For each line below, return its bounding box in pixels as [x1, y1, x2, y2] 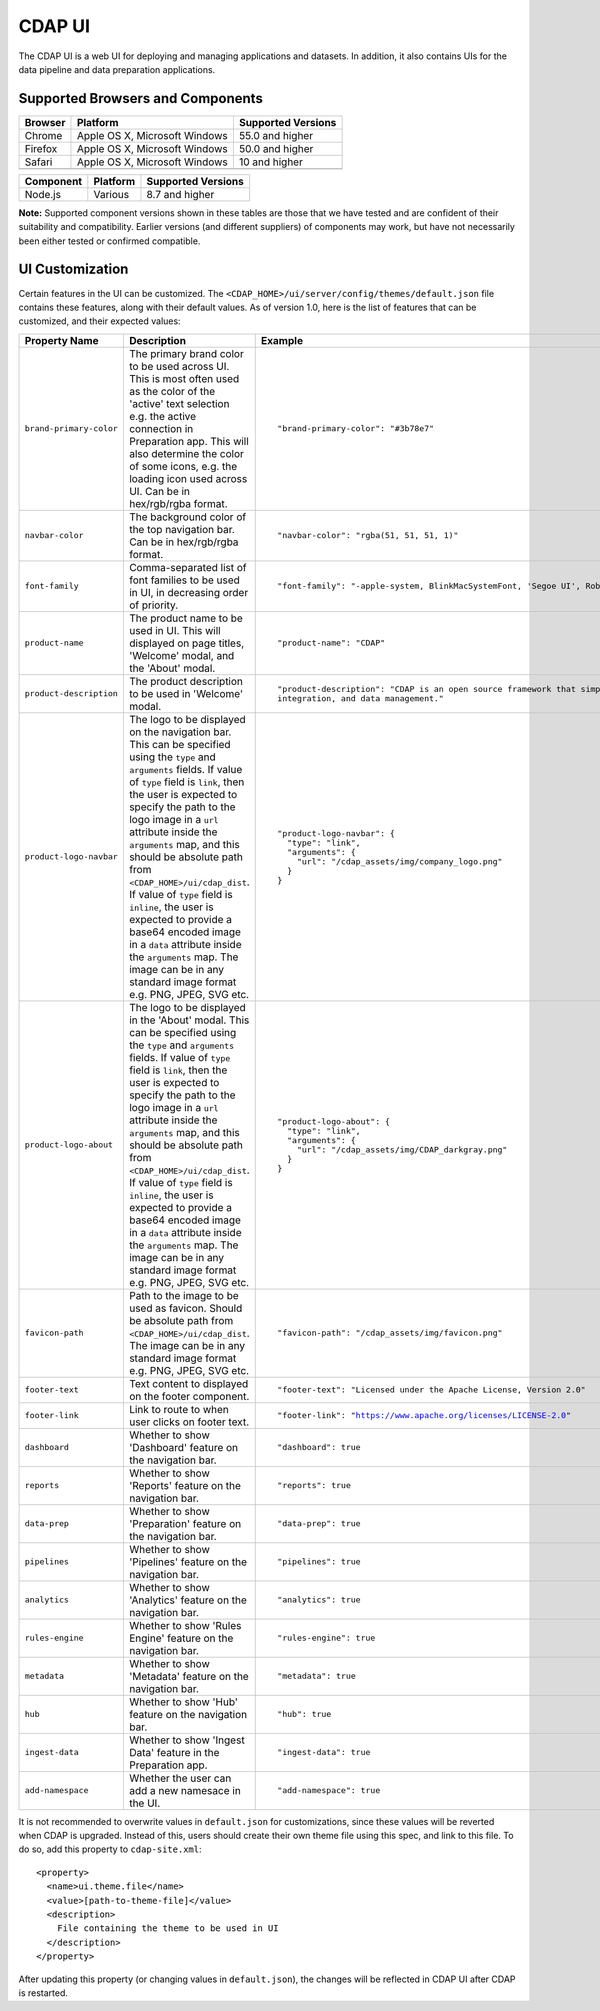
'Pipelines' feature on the [128, 1555, 247, 1569]
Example [260, 333, 304, 347]
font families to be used [128, 573, 240, 587]
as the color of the [128, 384, 216, 398]
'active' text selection [128, 396, 230, 410]
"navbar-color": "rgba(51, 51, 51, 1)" [276, 530, 459, 541]
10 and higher [238, 155, 304, 169]
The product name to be [128, 611, 244, 625]
